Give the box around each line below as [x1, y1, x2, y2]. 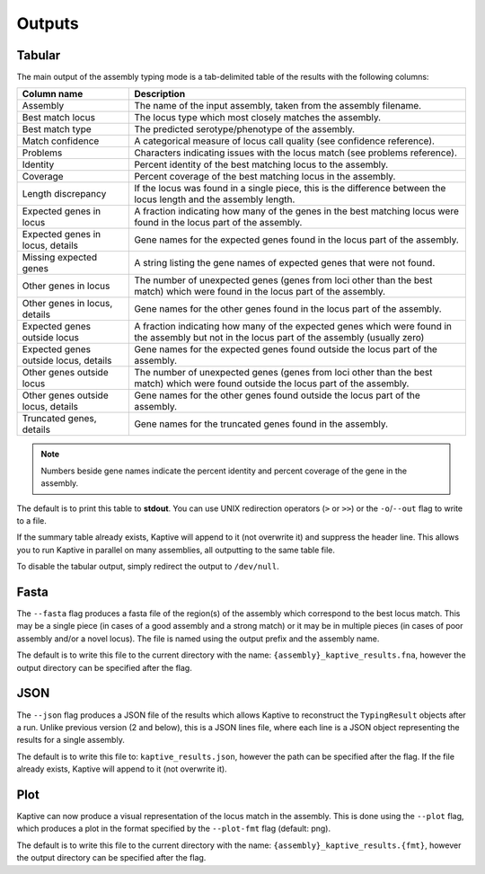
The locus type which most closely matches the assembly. [134, 111, 382, 124]
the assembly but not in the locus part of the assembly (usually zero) [134, 331, 425, 344]
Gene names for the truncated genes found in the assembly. [134, 418, 389, 430]
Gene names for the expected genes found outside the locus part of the [134, 343, 437, 356]
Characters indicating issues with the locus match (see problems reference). [134, 146, 458, 159]
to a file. [16, 516, 47, 526]
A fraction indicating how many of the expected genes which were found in [134, 320, 453, 332]
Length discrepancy [22, 188, 107, 200]
